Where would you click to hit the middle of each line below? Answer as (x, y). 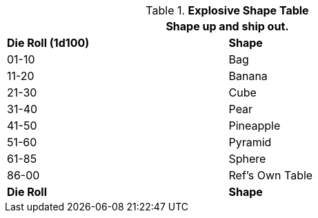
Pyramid (250, 142)
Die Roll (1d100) (48, 43)
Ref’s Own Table (271, 175)
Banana (248, 76)
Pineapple (255, 126)
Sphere (247, 159)
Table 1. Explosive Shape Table (227, 10)
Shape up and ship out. (227, 26)
